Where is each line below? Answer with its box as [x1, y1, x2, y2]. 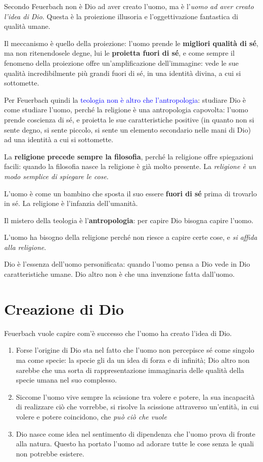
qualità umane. [4, 21, 51, 31]
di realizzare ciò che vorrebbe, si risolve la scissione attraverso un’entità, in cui [16, 401, 259, 412]
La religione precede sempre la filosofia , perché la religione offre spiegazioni [4, 151, 253, 161]
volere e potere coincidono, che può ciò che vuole [16, 411, 167, 422]
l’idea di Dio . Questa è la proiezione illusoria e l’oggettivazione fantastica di [4, 11, 238, 21]
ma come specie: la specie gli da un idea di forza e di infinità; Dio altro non [16, 354, 250, 365]
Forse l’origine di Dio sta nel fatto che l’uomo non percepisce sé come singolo [16, 345, 254, 355]
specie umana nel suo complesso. [16, 374, 117, 385]
